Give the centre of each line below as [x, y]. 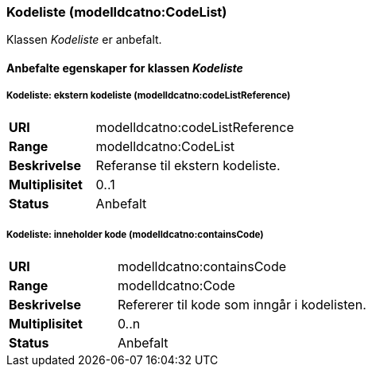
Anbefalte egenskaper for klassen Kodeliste [125, 68]
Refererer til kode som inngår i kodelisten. [242, 304]
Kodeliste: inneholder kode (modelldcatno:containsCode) [135, 235]
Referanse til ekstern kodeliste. [188, 165]
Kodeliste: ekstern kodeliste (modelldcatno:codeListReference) [149, 96]
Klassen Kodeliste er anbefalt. [84, 40]
